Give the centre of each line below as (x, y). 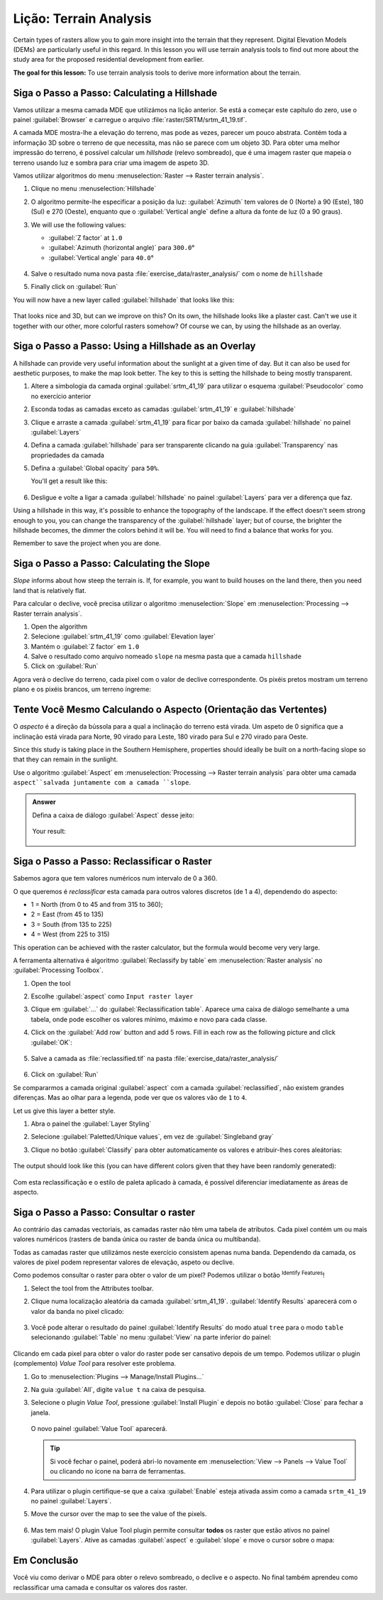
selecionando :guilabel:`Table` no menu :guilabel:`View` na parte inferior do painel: (151, 1337)
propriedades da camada (67, 455)
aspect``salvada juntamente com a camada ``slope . (102, 783)
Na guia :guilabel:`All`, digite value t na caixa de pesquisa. (118, 1389)
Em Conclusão (46, 1561)
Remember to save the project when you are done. (87, 543)
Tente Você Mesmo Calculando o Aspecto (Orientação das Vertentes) (170, 710)
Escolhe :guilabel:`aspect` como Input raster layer (112, 996)
